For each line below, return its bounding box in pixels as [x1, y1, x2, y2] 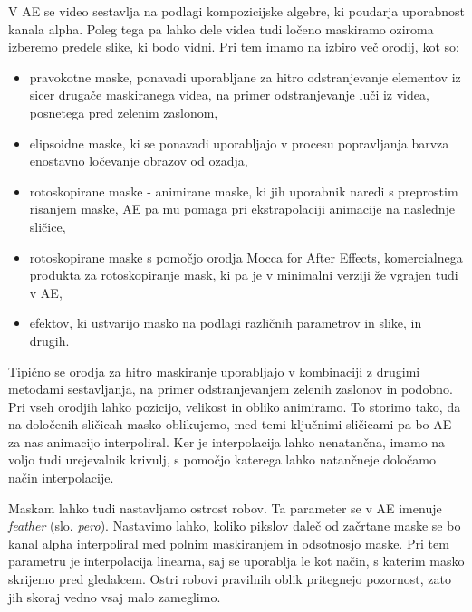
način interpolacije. [8, 468, 114, 487]
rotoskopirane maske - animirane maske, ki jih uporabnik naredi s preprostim [29, 181, 458, 200]
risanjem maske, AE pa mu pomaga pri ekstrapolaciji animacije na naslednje [29, 199, 456, 218]
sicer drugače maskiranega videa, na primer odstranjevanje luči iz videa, [29, 85, 429, 104]
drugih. [29, 330, 70, 349]
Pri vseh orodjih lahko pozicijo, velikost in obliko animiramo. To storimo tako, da [8, 397, 461, 416]
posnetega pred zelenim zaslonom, [29, 102, 218, 121]
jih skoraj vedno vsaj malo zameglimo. [8, 587, 221, 606]
